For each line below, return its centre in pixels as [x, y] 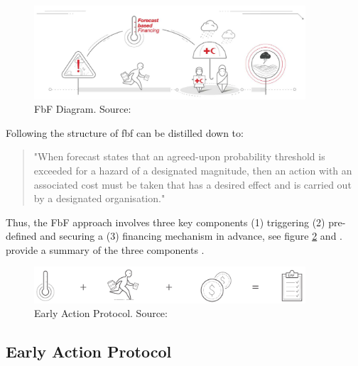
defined [21, 236]
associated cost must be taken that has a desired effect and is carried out [192, 184]
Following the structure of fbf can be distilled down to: [125, 132]
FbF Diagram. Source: [83, 109]
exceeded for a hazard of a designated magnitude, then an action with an [193, 170]
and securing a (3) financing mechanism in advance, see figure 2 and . [191, 236]
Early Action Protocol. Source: [101, 313]
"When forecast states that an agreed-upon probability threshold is [179, 156]
